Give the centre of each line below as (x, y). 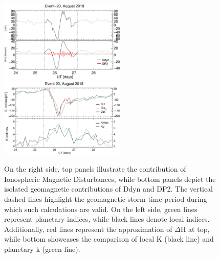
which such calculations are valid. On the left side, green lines (101, 209)
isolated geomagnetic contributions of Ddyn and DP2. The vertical (109, 189)
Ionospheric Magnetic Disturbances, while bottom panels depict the (110, 179)
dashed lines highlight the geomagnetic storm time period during (106, 199)
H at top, (195, 229)
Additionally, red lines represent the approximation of (88, 229)
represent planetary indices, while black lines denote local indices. (107, 219)
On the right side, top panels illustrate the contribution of (95, 169)
